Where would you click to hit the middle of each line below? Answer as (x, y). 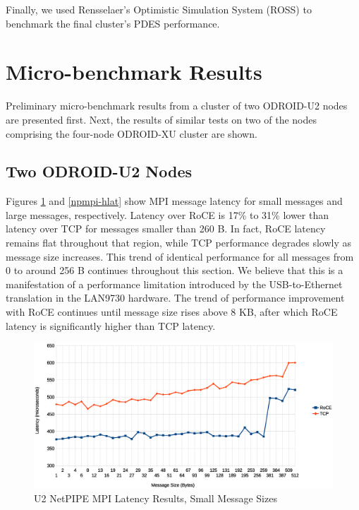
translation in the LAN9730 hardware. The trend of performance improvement (175, 298)
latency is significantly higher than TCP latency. (111, 325)
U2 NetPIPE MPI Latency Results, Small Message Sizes (156, 498)
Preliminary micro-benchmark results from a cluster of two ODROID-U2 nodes (177, 106)
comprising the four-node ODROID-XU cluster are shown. (132, 133)
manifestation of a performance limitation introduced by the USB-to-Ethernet (174, 284)
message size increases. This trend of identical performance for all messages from (180, 256)
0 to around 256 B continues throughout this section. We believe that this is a (175, 270)
